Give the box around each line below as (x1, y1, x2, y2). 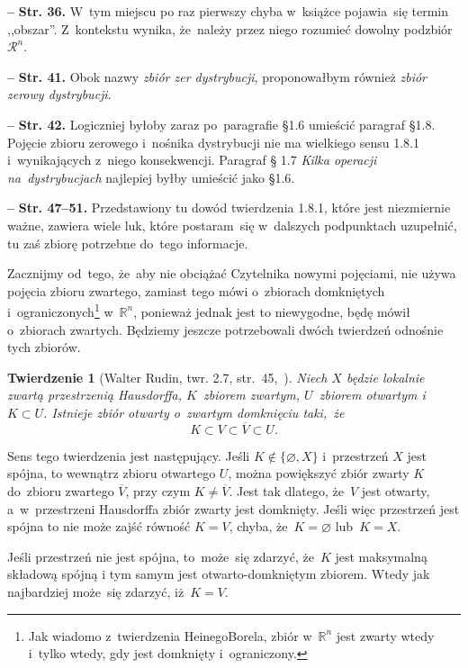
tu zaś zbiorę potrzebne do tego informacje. (7, 233, 248, 252)
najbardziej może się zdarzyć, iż (7, 582, 184, 600)
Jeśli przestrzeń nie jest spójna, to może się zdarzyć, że (7, 546, 314, 565)
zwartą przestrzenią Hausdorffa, (7, 385, 182, 404)
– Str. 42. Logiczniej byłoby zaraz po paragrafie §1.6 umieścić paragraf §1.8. (7, 114, 436, 133)
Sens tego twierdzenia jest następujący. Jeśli (7, 446, 250, 465)
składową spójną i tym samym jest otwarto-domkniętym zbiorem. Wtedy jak (7, 564, 430, 583)
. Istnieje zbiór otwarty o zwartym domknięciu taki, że (43, 402, 345, 421)
